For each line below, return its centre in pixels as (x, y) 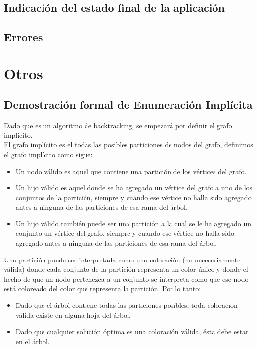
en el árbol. (33, 341)
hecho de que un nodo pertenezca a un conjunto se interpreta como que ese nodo (126, 279)
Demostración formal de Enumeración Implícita (128, 105)
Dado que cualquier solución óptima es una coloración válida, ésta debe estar (132, 331)
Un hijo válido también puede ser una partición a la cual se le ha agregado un (133, 223)
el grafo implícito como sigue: (48, 154)
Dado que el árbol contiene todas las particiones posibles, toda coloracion (127, 305)
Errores (23, 37)
